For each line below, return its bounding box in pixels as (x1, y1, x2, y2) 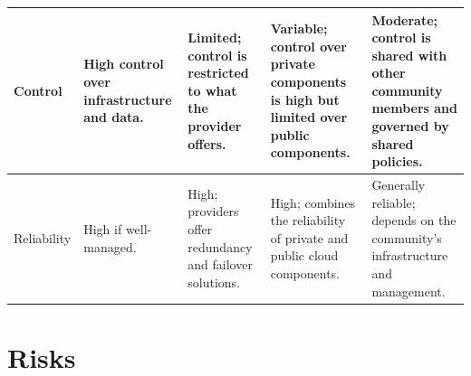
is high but (270, 89, 340, 108)
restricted (187, 63, 249, 82)
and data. (83, 108, 144, 127)
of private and (270, 228, 349, 247)
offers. (187, 134, 226, 153)
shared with (371, 45, 447, 64)
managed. (83, 237, 137, 256)
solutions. (187, 272, 241, 291)
